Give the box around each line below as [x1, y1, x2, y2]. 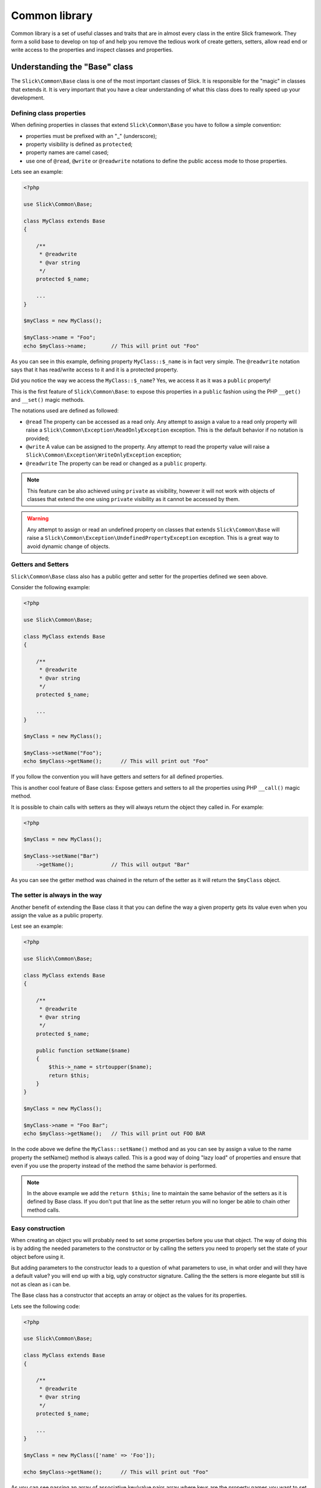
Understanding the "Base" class [11, 62, 133, 72]
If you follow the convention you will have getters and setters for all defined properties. [11, 773, 224, 780]
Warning [27, 515, 49, 522]
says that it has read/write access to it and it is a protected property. [11, 366, 178, 373]
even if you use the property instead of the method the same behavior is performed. [11, 1162, 217, 1170]
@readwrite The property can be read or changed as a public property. [26, 459, 207, 467]
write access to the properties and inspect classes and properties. [11, 46, 174, 54]
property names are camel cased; [26, 149, 109, 156]
